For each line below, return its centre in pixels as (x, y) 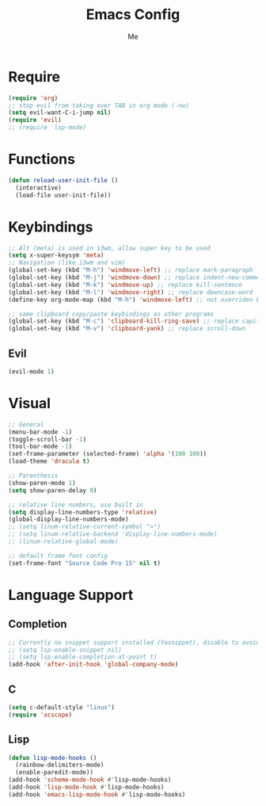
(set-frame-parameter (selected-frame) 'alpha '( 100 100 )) (108, 454)
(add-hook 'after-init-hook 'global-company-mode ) (93, 665)
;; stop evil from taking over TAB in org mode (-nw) (99, 105)
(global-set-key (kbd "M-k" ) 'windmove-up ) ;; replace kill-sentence (125, 285)
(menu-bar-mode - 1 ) (40, 432)
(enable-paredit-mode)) (54, 773)
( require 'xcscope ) (40, 715)
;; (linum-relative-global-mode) (63, 542)
